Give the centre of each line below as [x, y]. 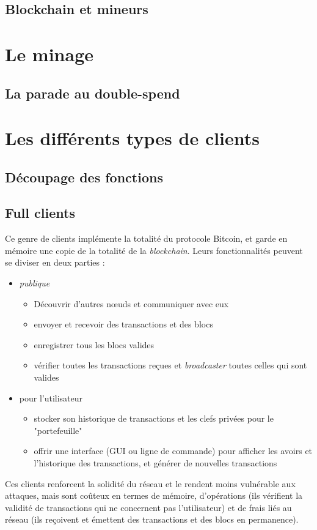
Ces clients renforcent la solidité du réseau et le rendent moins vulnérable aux [150, 483]
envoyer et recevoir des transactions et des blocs [123, 324]
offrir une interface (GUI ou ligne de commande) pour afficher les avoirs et [173, 451]
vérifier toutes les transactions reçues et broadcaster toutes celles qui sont [170, 365]
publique [35, 283]
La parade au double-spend [93, 93]
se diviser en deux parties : [55, 262]
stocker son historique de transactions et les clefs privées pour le [154, 418]
